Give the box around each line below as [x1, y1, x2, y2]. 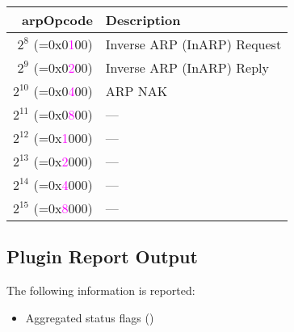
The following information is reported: [6, 282, 195, 299]
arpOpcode [21, 11, 93, 29]
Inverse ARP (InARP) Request [105, 35, 282, 53]
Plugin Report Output [6, 244, 198, 269]
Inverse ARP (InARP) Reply [105, 58, 269, 77]
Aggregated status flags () [25, 309, 154, 326]
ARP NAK [105, 82, 168, 100]
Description [105, 11, 181, 29]
